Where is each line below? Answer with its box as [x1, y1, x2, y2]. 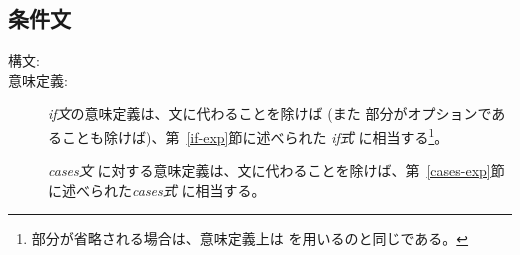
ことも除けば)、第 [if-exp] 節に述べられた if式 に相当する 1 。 [61, 123, 449, 147]
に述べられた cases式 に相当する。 [48, 179, 266, 200]
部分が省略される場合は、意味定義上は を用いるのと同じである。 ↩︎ [31, 228, 469, 249]
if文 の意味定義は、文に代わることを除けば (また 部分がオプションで [48, 103, 492, 124]
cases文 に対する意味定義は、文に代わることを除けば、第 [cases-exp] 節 [48, 160, 505, 181]
